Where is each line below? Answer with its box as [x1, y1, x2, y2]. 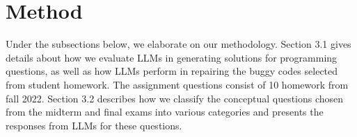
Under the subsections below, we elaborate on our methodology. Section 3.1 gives [6, 37, 351, 51]
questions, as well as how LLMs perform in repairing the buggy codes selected [6, 64, 338, 78]
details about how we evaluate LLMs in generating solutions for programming [6, 50, 338, 64]
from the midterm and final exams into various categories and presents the [6, 104, 324, 119]
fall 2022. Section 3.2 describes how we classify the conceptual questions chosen [6, 91, 344, 105]
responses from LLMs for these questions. [6, 118, 182, 132]
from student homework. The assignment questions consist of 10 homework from [6, 77, 349, 91]
